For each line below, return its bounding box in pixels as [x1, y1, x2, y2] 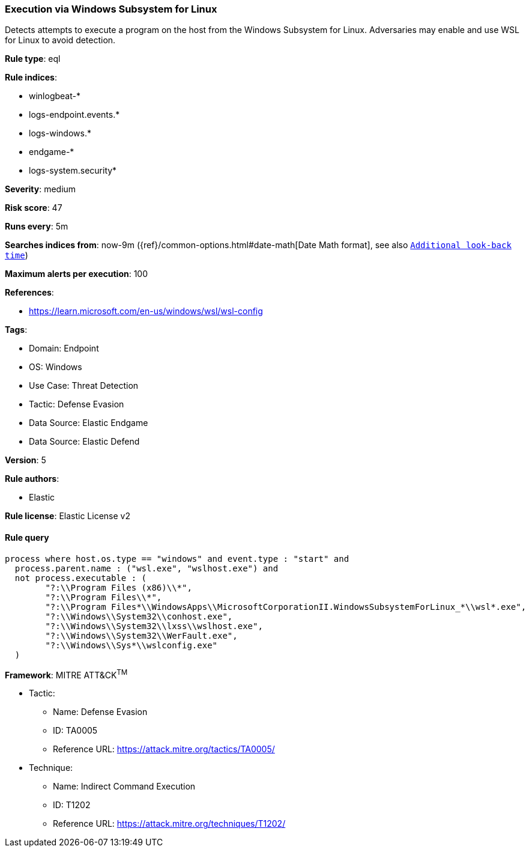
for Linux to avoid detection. [5, 35, 116, 46]
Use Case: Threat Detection [29, 380, 139, 391]
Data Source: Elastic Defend [29, 436, 140, 447]
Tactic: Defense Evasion [29, 399, 124, 410]
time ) [5, 250, 28, 261]
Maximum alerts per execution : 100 [5, 269, 148, 279]
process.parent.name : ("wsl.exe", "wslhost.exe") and [14, 563, 279, 573]
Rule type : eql [5, 53, 61, 64]
